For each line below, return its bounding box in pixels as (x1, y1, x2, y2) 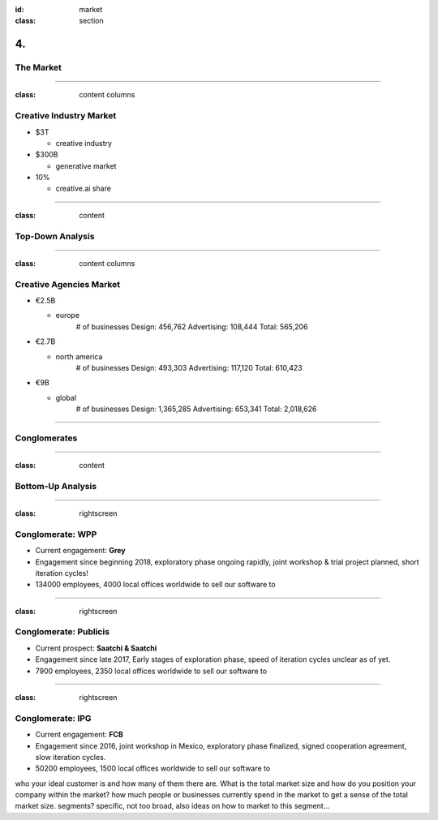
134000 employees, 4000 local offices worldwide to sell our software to (35, 580, 276, 590)
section (79, 16, 105, 26)
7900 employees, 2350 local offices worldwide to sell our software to (35, 666, 268, 676)
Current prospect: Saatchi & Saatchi (35, 643, 157, 653)
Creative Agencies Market (15, 278, 121, 290)
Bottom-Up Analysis (15, 480, 97, 492)
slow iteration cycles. (35, 752, 106, 762)
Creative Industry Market (15, 110, 117, 122)
